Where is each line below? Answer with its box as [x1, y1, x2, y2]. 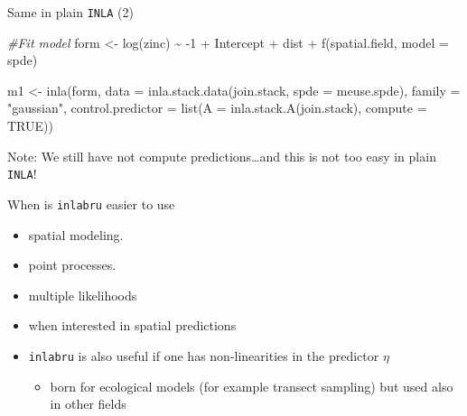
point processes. [28, 255, 117, 274]
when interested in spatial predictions [28, 316, 237, 335]
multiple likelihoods [28, 285, 137, 304]
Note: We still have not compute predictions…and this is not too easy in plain [7, 146, 436, 165]
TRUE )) [7, 116, 53, 135]
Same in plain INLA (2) [7, 3, 134, 21]
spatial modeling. [28, 225, 124, 244]
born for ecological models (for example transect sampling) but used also [50, 376, 453, 395]
